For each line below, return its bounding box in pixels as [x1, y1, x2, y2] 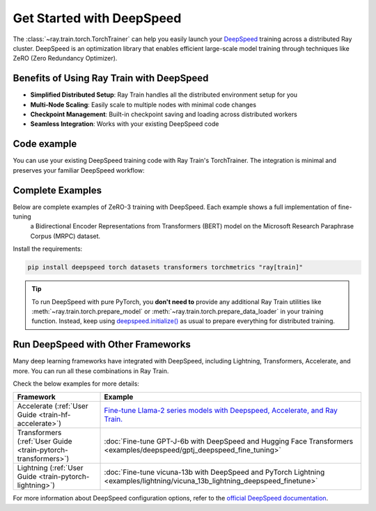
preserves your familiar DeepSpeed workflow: [13, 166, 146, 174]
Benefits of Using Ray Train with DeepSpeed [13, 72, 209, 84]
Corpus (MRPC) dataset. [30, 232, 101, 240]
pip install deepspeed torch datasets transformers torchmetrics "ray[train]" [27, 263, 303, 272]
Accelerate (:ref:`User [17, 401, 88, 411]
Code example [13, 138, 77, 150]
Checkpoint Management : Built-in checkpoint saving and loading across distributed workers [30, 110, 297, 118]
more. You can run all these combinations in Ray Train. [13, 366, 169, 375]
